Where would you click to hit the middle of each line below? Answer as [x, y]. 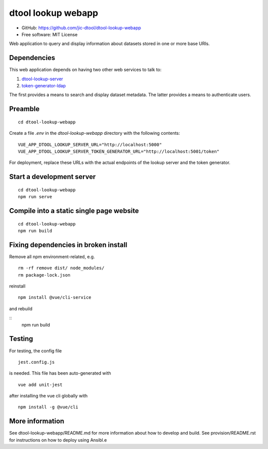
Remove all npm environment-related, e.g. [52, 256]
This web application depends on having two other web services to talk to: [85, 70]
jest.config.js [36, 362]
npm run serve [35, 197]
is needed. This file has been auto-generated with [60, 373]
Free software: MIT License [50, 34]
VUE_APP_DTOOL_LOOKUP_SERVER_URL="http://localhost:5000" [90, 144]
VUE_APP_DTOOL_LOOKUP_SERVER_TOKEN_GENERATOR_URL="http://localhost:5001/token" [119, 151]
